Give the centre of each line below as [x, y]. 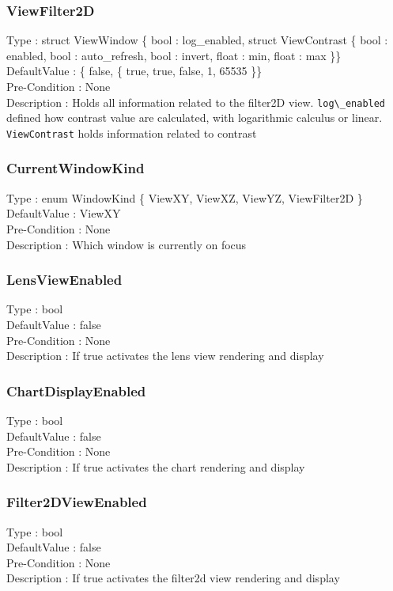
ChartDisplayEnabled [76, 390]
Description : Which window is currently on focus [127, 244]
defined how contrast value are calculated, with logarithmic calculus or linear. [195, 117]
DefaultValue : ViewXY [64, 213]
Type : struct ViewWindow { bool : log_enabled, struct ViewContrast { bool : [197, 40]
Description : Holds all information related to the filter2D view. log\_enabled [196, 102]
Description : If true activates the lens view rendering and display [165, 356]
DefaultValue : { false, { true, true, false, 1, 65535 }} [134, 71]
